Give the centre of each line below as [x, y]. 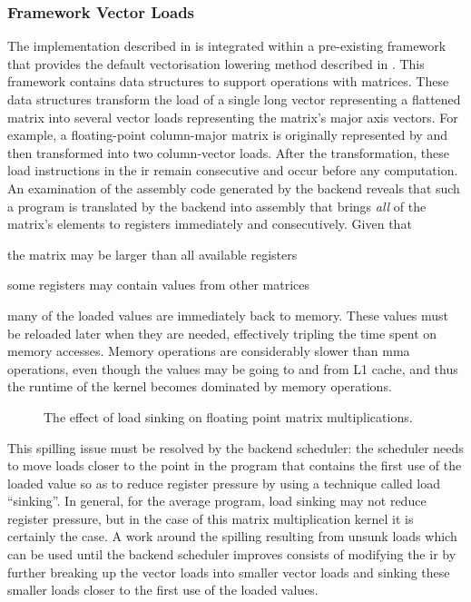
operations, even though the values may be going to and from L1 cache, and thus [233, 368]
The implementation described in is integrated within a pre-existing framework [227, 46]
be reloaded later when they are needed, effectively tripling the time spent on [222, 333]
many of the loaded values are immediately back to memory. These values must [228, 315]
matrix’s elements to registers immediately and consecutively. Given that [210, 224]
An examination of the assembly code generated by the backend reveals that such [234, 188]
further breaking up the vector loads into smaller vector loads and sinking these [229, 572]
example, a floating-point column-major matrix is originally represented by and [227, 135]
